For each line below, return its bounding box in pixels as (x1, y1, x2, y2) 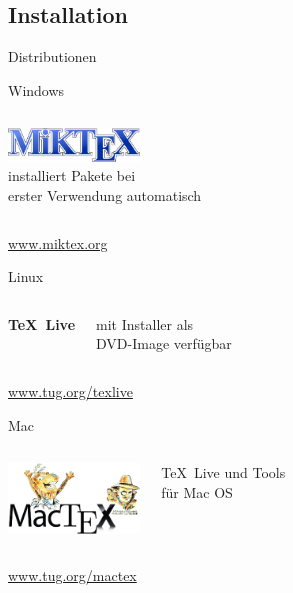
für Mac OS (161, 481, 233, 502)
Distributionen (8, 46, 97, 67)
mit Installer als (96, 313, 194, 334)
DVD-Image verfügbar (96, 333, 232, 354)
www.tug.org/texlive (8, 380, 133, 401)
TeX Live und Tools (161, 462, 286, 483)
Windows (8, 79, 65, 100)
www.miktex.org (8, 232, 108, 253)
